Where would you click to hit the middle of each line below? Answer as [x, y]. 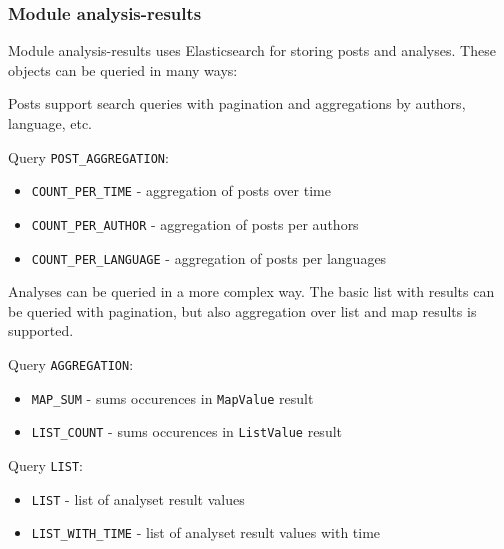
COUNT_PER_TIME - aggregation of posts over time [181, 190]
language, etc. [50, 123]
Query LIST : [45, 464]
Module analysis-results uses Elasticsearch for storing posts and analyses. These [252, 50]
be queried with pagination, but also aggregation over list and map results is [242, 310]
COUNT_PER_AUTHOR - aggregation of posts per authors [195, 223]
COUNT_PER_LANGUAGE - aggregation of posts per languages [209, 257]
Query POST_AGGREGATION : [88, 156]
